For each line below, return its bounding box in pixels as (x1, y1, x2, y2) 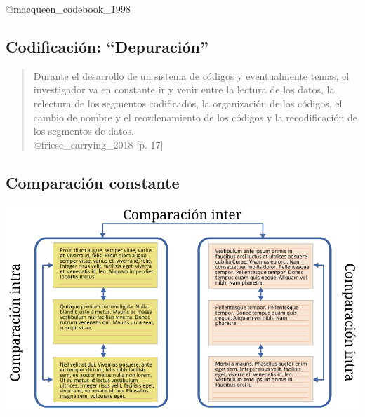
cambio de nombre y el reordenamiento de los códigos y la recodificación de (33, 109, 357, 124)
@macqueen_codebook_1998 (6, 1, 131, 15)
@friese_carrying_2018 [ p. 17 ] (33, 137, 164, 151)
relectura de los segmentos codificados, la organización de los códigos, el (33, 95, 343, 110)
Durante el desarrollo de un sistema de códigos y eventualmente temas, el (33, 68, 350, 83)
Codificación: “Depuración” (6, 35, 208, 57)
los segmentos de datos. (33, 123, 134, 138)
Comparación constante (6, 171, 180, 193)
